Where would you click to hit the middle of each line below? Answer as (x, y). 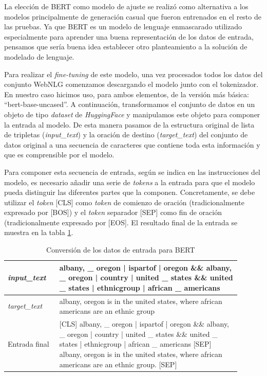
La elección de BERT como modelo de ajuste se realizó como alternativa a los (126, 6)
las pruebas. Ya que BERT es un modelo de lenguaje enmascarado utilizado (123, 26)
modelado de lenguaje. (39, 56)
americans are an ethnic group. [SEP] (118, 364)
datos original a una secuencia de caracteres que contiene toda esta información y (132, 144)
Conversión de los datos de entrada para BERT (121, 250)
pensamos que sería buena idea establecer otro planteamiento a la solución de (126, 47)
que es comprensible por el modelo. (59, 155)
